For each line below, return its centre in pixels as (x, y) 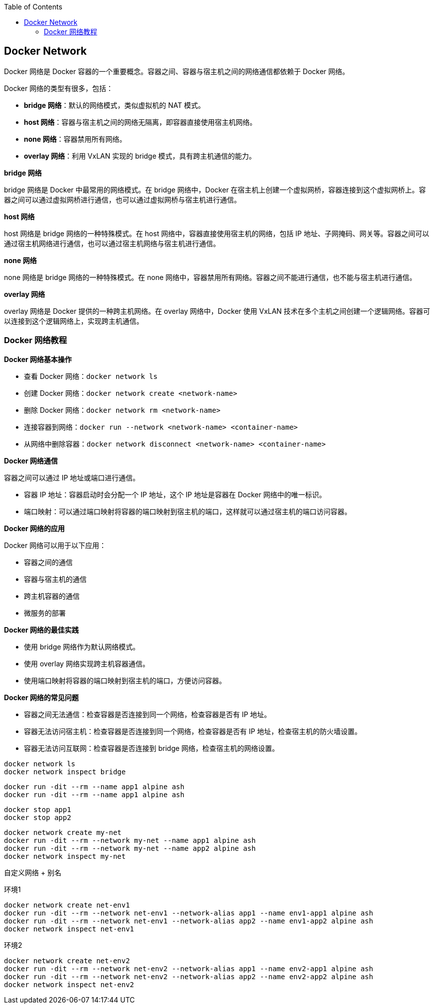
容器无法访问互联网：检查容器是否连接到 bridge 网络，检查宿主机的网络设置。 (152, 748)
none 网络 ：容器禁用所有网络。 (75, 139)
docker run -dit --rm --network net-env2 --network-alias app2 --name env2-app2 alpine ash (189, 976)
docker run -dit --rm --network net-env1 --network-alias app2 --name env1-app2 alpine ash (189, 921)
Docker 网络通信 (31, 460)
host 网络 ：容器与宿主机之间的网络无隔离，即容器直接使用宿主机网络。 (140, 122)
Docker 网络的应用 (35, 528)
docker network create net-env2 (67, 961)
